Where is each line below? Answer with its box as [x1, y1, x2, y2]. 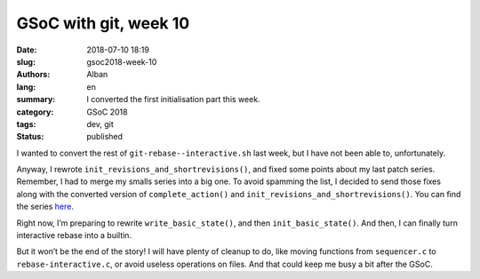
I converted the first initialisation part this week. [86, 94, 261, 105]
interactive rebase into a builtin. [16, 230, 132, 241]
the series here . [16, 201, 75, 212]
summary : [16, 94, 56, 105]
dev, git [86, 118, 115, 129]
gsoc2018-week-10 [86, 56, 157, 67]
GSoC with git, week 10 [16, 13, 190, 33]
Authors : [16, 69, 51, 80]
